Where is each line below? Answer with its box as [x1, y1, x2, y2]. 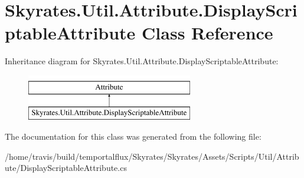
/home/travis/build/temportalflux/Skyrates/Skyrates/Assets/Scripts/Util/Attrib [5, 150, 299, 162]
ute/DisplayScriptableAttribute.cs [5, 161, 127, 174]
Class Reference [142, 21, 273, 45]
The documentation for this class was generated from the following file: [5, 130, 261, 143]
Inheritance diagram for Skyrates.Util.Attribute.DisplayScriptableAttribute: [5, 55, 279, 67]
